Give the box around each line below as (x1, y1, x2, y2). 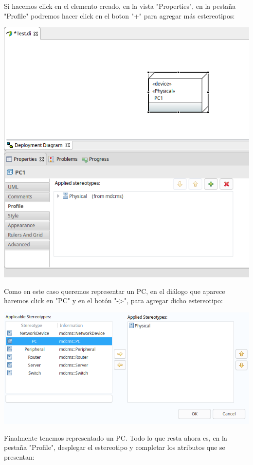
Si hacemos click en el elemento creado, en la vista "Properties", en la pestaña (4, 1, 236, 11)
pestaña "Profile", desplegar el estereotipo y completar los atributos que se (4, 442, 225, 452)
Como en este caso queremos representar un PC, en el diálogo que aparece (4, 286, 225, 296)
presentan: (4, 452, 35, 462)
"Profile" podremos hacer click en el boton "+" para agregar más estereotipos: (4, 10, 235, 20)
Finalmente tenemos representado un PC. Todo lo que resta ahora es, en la (4, 432, 227, 443)
